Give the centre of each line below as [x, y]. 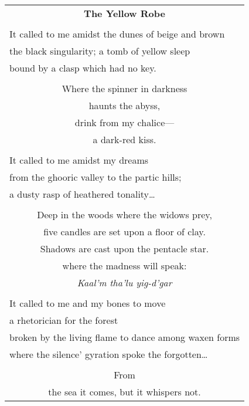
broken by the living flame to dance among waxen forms [125, 337]
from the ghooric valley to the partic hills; [95, 177]
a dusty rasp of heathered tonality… [82, 194]
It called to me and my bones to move [88, 303]
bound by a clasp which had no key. [83, 68]
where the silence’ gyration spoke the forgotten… [109, 354]
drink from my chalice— [125, 122]
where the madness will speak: [125, 265]
